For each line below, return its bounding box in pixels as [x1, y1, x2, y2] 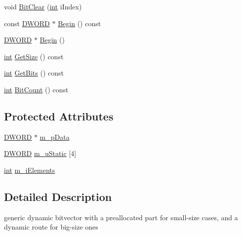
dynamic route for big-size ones [4, 222, 98, 232]
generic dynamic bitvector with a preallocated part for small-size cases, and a [4, 212, 238, 222]
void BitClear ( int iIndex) [4, 1, 82, 11]
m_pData [40, 131, 70, 142]
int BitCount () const [4, 84, 69, 94]
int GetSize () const [4, 51, 64, 61]
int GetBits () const [4, 68, 64, 78]
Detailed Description [4, 189, 112, 204]
